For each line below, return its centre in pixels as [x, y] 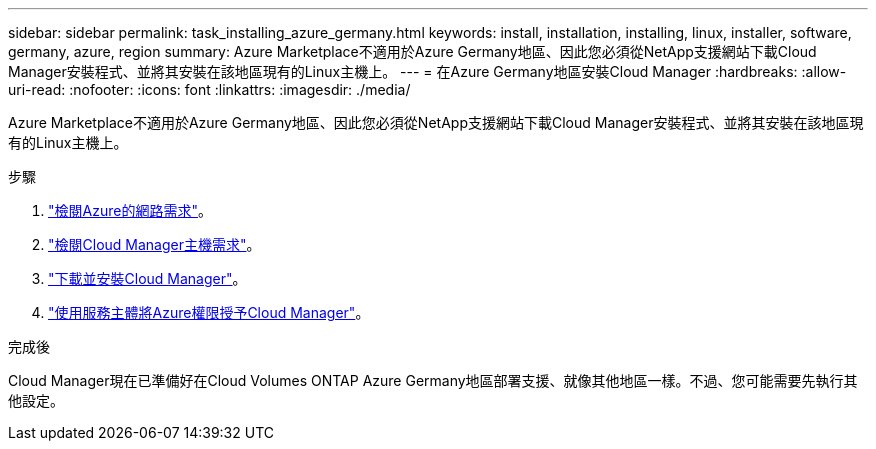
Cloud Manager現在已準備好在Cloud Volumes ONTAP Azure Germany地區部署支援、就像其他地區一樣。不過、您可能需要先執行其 [433, 380]
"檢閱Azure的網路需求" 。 [130, 210]
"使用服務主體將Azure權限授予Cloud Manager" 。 [209, 312]
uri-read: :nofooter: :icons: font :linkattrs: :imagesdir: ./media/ [209, 89]
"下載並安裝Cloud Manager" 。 [147, 278]
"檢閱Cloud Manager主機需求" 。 [154, 244]
